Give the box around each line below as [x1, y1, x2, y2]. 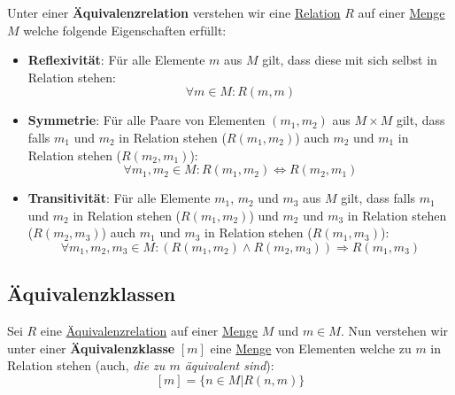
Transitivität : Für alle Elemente [27, 189, 211, 207]
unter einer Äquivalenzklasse [7, 338, 175, 357]
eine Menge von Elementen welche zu [210, 338, 412, 357]
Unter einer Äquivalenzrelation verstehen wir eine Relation [7, 4, 341, 21]
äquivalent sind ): [184, 356, 274, 375]
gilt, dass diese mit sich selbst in [262, 50, 437, 69]
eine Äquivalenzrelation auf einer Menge [40, 321, 258, 340]
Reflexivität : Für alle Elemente [27, 50, 205, 69]
